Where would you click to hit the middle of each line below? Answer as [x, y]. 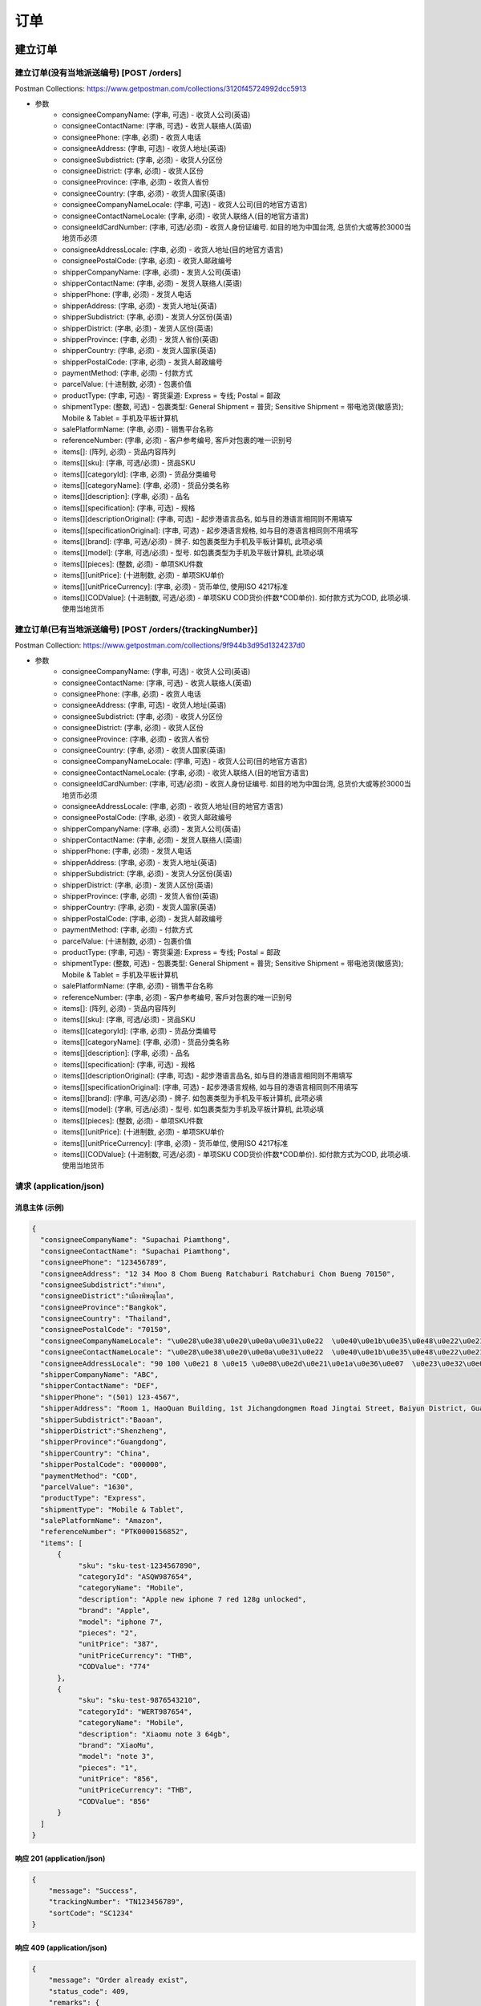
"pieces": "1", [108, 1768]
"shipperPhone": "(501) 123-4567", [110, 1397]
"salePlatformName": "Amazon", [102, 1521]
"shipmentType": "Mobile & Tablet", [112, 1509]
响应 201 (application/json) [60, 1858]
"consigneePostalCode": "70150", [106, 1330]
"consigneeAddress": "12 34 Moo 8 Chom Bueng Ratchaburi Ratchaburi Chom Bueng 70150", [218, 1273]
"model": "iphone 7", [121, 1622]
